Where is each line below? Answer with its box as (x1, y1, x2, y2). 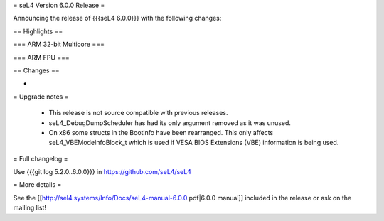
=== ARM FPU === (13, 53, 70, 62)
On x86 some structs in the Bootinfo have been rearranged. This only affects (48, 128, 274, 136)
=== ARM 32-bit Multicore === (13, 40, 105, 49)
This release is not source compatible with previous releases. (48, 109, 228, 117)
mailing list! (13, 203, 46, 212)
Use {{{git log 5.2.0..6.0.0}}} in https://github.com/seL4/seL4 (13, 168, 192, 176)
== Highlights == (13, 27, 63, 36)
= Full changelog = (13, 154, 68, 163)
